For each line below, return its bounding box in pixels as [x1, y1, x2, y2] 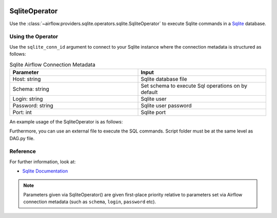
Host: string [12, 75, 41, 82]
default [141, 89, 158, 96]
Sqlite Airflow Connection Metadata [9, 61, 96, 68]
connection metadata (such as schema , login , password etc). [23, 199, 156, 205]
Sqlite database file [141, 75, 187, 82]
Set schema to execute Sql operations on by [141, 82, 248, 89]
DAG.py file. [9, 135, 35, 141]
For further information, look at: [9, 159, 76, 165]
